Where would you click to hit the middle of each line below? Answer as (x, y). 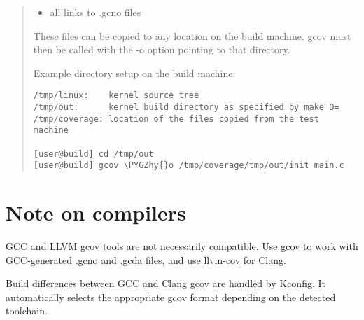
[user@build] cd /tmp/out (93, 154)
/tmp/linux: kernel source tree (116, 96)
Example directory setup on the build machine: (134, 72)
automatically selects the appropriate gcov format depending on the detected (171, 297)
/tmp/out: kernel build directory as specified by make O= (186, 107)
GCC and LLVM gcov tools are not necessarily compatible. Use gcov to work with (182, 246)
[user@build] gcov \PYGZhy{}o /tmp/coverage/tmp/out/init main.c (189, 166)
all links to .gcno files (96, 12)
